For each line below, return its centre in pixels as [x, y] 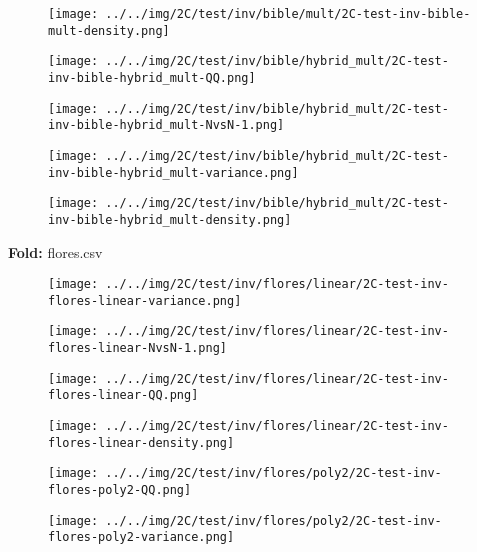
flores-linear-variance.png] [145, 300]
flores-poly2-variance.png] [141, 537]
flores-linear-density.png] [141, 442]
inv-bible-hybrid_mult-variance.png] [173, 172]
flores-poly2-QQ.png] [120, 490]
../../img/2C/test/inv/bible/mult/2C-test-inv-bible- [288, 14]
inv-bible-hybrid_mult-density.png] [170, 219]
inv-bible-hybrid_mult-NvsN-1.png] [166, 125]
